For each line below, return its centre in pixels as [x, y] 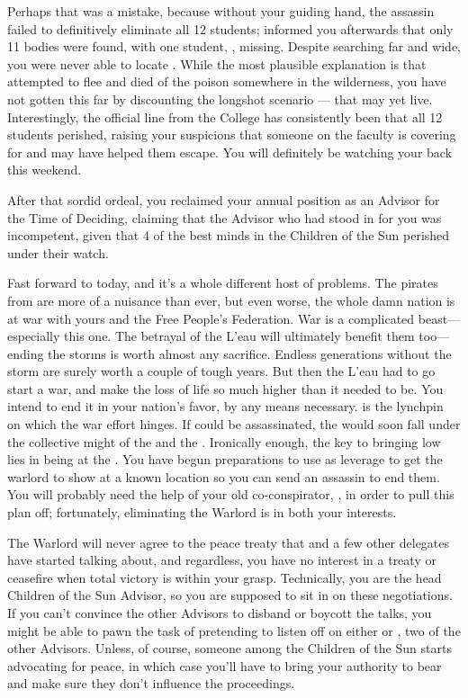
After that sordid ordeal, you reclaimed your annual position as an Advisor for [224, 199]
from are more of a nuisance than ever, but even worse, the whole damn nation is [231, 300]
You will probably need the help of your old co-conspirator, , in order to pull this [231, 494]
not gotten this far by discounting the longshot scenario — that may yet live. [220, 98]
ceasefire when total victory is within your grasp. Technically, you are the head [225, 577]
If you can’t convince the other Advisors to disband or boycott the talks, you [220, 613]
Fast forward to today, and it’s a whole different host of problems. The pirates [223, 283]
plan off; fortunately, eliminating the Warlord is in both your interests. [202, 512]
